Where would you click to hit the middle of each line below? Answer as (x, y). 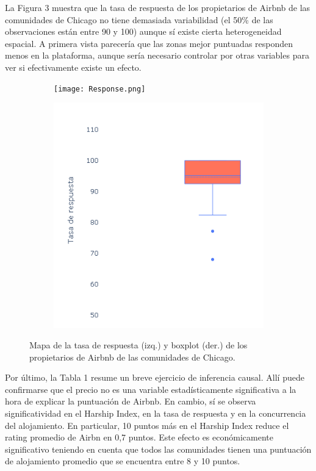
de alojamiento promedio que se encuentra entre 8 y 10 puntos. (123, 461)
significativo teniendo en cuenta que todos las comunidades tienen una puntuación (158, 449)
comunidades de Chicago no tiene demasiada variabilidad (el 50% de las (139, 19)
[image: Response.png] (100, 89)
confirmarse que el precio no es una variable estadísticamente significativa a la (151, 389)
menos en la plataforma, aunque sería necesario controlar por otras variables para (157, 55)
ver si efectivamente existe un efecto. (73, 67)
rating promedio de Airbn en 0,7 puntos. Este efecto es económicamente (139, 437)
